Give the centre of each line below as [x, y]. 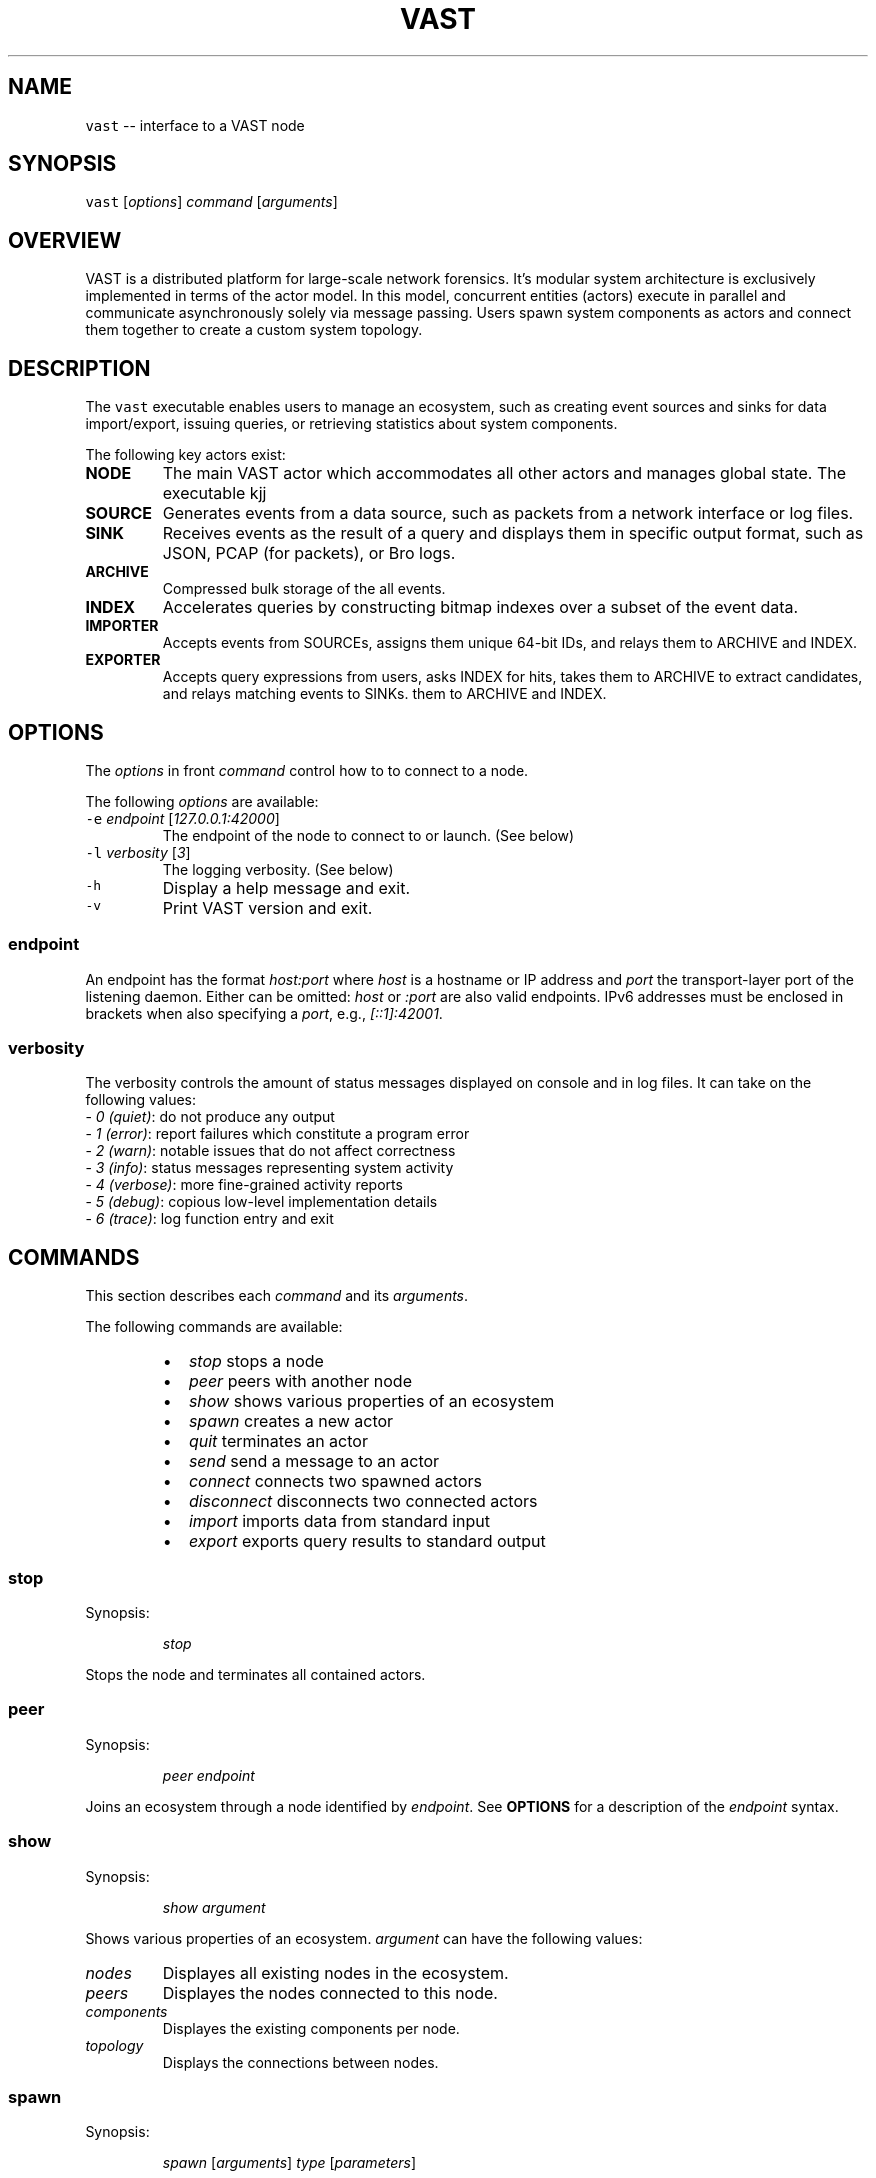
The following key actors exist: [185, 455]
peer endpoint [208, 1775]
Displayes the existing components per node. [311, 2028]
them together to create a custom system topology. [254, 330]
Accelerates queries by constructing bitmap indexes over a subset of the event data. [480, 607]
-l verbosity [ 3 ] [138, 852]
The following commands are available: [214, 1327]
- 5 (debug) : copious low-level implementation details [261, 1202]
